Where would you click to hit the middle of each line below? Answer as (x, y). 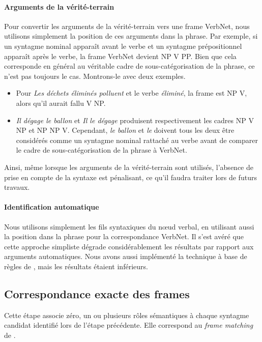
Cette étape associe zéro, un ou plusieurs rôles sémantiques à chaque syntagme (127, 315)
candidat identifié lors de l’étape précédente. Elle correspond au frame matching (129, 325)
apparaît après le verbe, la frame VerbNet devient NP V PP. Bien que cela (120, 56)
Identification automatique (52, 207)
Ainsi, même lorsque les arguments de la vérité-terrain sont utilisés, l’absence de (129, 167)
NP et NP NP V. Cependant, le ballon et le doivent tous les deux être (125, 130)
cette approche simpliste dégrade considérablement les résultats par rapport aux (129, 246)
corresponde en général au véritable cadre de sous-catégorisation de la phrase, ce (129, 66)
